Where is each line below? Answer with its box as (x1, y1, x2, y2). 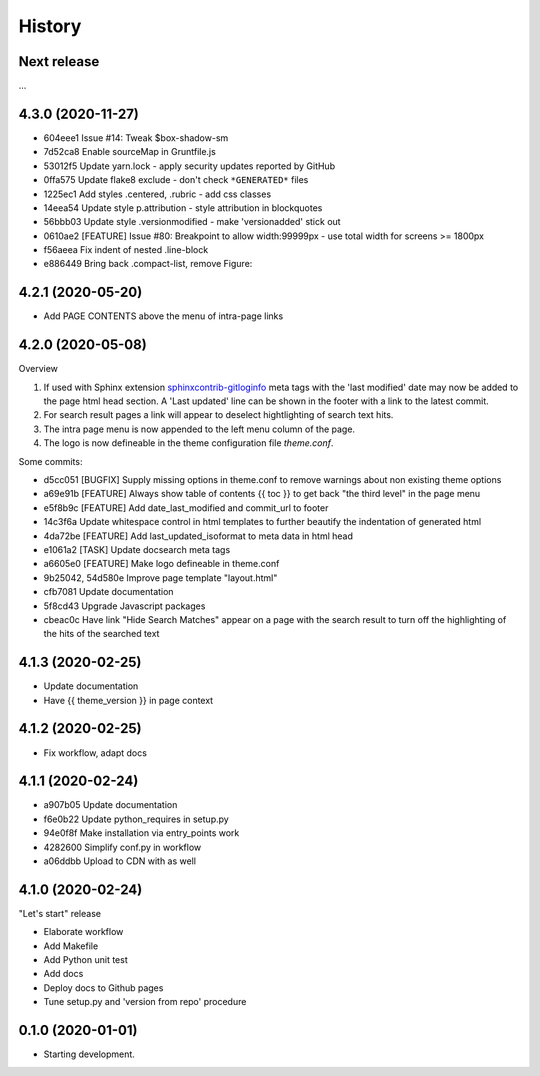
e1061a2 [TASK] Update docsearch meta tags (43, 543, 231, 555)
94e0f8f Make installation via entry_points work (43, 827, 240, 839)
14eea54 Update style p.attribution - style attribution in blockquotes (43, 201, 323, 214)
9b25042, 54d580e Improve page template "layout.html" (43, 571, 278, 584)
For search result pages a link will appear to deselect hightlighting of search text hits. (43, 409, 394, 421)
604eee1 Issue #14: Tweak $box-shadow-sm (43, 131, 229, 144)
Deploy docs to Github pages (43, 981, 164, 994)
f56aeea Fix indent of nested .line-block (43, 244, 209, 256)
